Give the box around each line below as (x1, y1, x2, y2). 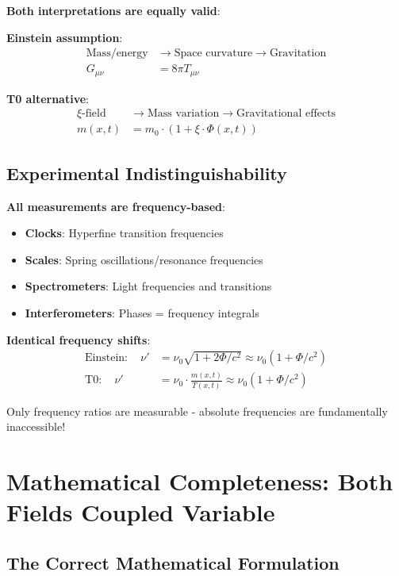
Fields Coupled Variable (6, 496, 275, 528)
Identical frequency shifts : (6, 331, 151, 348)
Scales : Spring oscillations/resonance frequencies (25, 251, 263, 267)
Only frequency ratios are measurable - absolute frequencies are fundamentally (6, 402, 388, 419)
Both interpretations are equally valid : (6, 2, 221, 18)
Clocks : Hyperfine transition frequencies (25, 225, 224, 241)
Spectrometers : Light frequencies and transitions (25, 278, 272, 294)
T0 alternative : (6, 90, 90, 106)
